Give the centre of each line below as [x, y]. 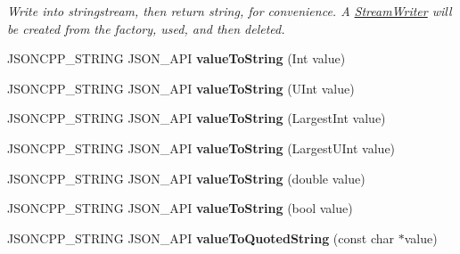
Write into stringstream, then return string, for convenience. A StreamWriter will [230, 11]
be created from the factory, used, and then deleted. [146, 28]
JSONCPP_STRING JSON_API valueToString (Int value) [177, 58]
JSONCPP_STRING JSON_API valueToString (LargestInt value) [197, 118]
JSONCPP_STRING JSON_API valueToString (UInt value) [181, 88]
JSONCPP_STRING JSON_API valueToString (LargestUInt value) [201, 147]
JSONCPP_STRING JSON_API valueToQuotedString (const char [201, 238]
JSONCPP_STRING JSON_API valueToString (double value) [186, 178]
